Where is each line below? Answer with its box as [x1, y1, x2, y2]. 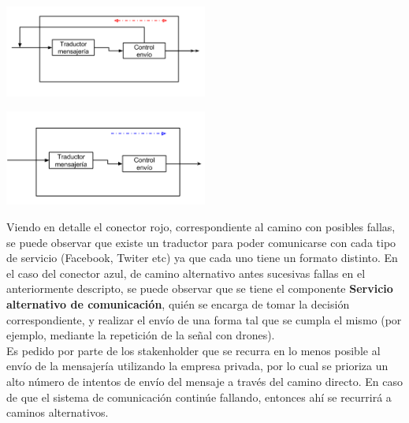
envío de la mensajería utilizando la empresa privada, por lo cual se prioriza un [6, 357, 389, 374]
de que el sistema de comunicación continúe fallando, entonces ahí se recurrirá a [6, 388, 392, 405]
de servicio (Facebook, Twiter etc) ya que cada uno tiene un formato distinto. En [6, 249, 398, 266]
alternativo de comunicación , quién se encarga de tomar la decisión [6, 296, 350, 313]
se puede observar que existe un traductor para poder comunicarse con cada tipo [6, 234, 396, 250]
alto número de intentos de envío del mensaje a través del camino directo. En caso [6, 373, 403, 389]
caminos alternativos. [6, 404, 109, 421]
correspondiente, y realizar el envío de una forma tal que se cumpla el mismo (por [6, 311, 402, 328]
